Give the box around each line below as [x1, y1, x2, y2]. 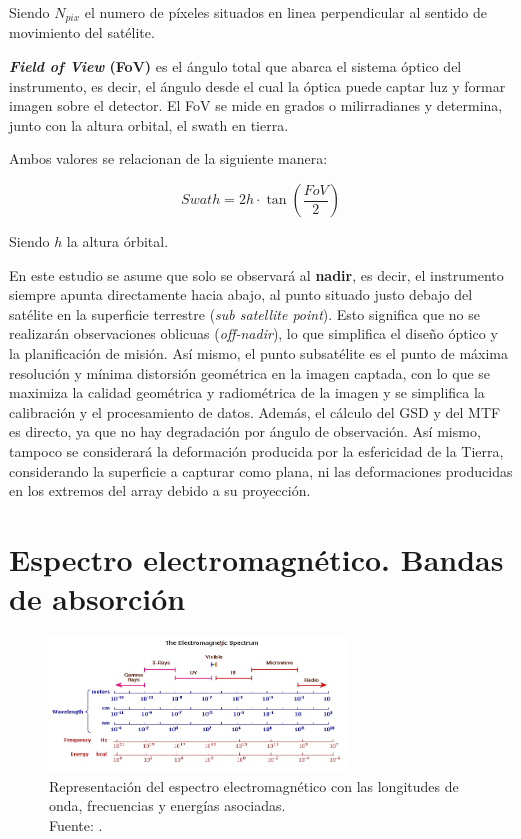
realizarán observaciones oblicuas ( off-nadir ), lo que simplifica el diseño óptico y [9, 323, 498, 344]
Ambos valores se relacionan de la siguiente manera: [9, 148, 328, 169]
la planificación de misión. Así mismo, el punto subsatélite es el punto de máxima [9, 342, 508, 363]
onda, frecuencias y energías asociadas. [49, 795, 286, 816]
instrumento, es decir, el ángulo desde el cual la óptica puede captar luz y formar [9, 75, 506, 96]
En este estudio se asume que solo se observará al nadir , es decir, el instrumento [9, 264, 504, 285]
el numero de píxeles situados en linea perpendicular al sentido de [84, 2, 487, 22]
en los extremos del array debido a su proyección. [9, 480, 311, 501]
